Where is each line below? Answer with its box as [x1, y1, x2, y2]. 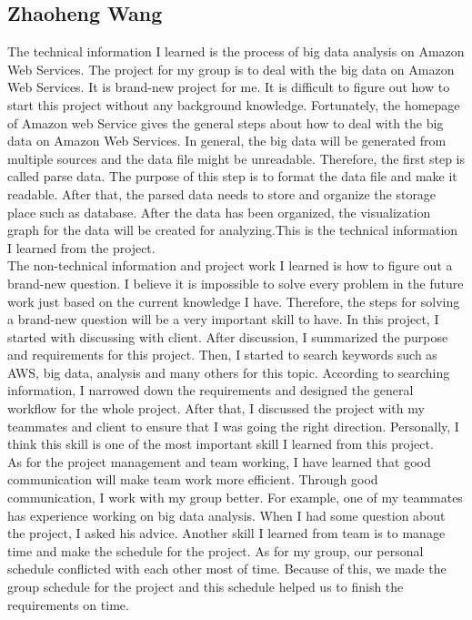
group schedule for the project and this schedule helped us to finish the [7, 577, 404, 596]
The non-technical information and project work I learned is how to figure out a [7, 256, 453, 275]
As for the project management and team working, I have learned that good [7, 452, 431, 471]
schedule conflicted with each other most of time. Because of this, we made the [7, 559, 447, 578]
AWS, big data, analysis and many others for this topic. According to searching [7, 362, 450, 381]
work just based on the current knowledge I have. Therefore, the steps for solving [7, 291, 460, 310]
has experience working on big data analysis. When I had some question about [7, 505, 446, 524]
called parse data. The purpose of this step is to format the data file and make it [7, 167, 457, 186]
